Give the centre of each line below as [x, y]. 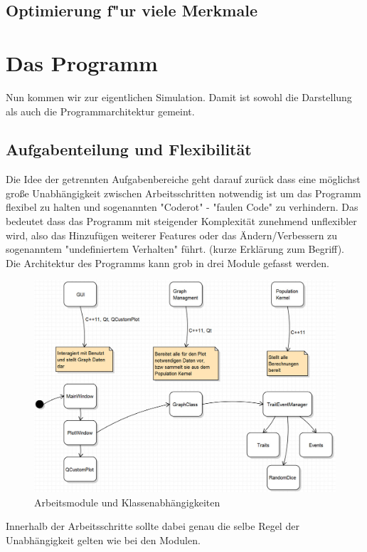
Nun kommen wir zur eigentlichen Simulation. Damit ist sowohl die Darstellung [179, 97]
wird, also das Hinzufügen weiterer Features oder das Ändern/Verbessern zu [172, 235]
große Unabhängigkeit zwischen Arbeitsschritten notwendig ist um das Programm [183, 193]
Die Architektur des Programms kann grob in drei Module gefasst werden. [167, 262]
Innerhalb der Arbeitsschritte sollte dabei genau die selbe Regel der [153, 526]
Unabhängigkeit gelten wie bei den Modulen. [103, 540]
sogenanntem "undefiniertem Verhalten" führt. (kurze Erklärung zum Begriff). [175, 249]
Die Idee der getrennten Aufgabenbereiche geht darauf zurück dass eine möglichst [183, 179]
